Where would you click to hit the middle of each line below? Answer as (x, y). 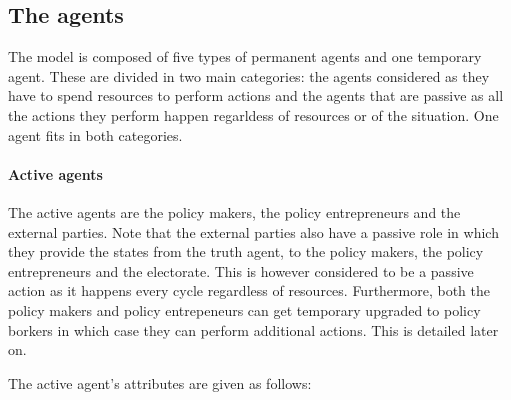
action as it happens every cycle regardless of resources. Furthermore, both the (249, 290)
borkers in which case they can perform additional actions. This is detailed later (253, 329)
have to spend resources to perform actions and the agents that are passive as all (256, 95)
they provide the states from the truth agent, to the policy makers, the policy (246, 251)
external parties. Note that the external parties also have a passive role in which (253, 231)
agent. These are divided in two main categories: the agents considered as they (249, 75)
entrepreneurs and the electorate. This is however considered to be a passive (241, 270)
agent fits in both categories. (95, 134)
